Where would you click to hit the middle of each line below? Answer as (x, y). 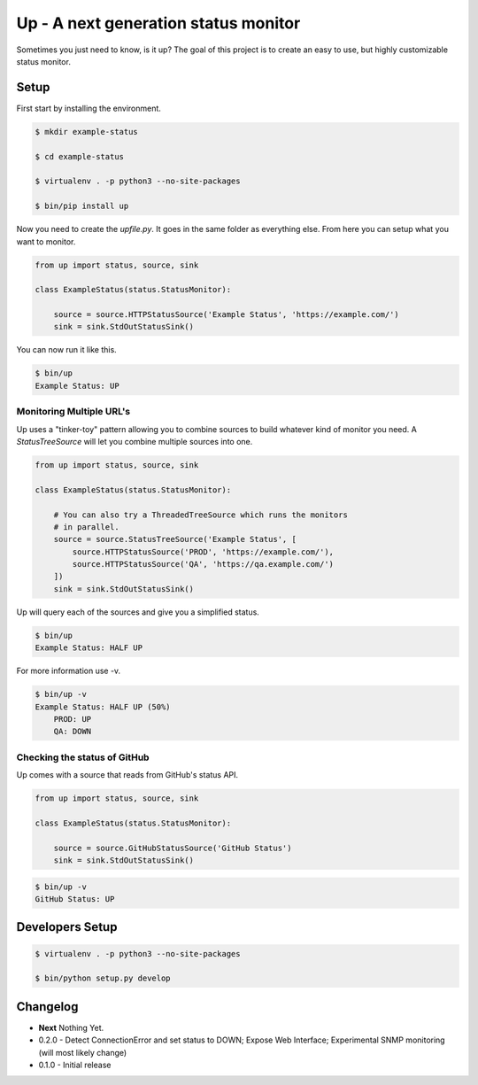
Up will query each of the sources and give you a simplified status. (138, 612)
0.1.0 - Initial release (75, 1065)
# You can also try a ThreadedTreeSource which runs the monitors (201, 515)
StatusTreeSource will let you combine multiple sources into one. (135, 441)
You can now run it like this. (66, 350)
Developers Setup (67, 927)
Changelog (47, 1007)
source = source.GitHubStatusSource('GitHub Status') (173, 848)
